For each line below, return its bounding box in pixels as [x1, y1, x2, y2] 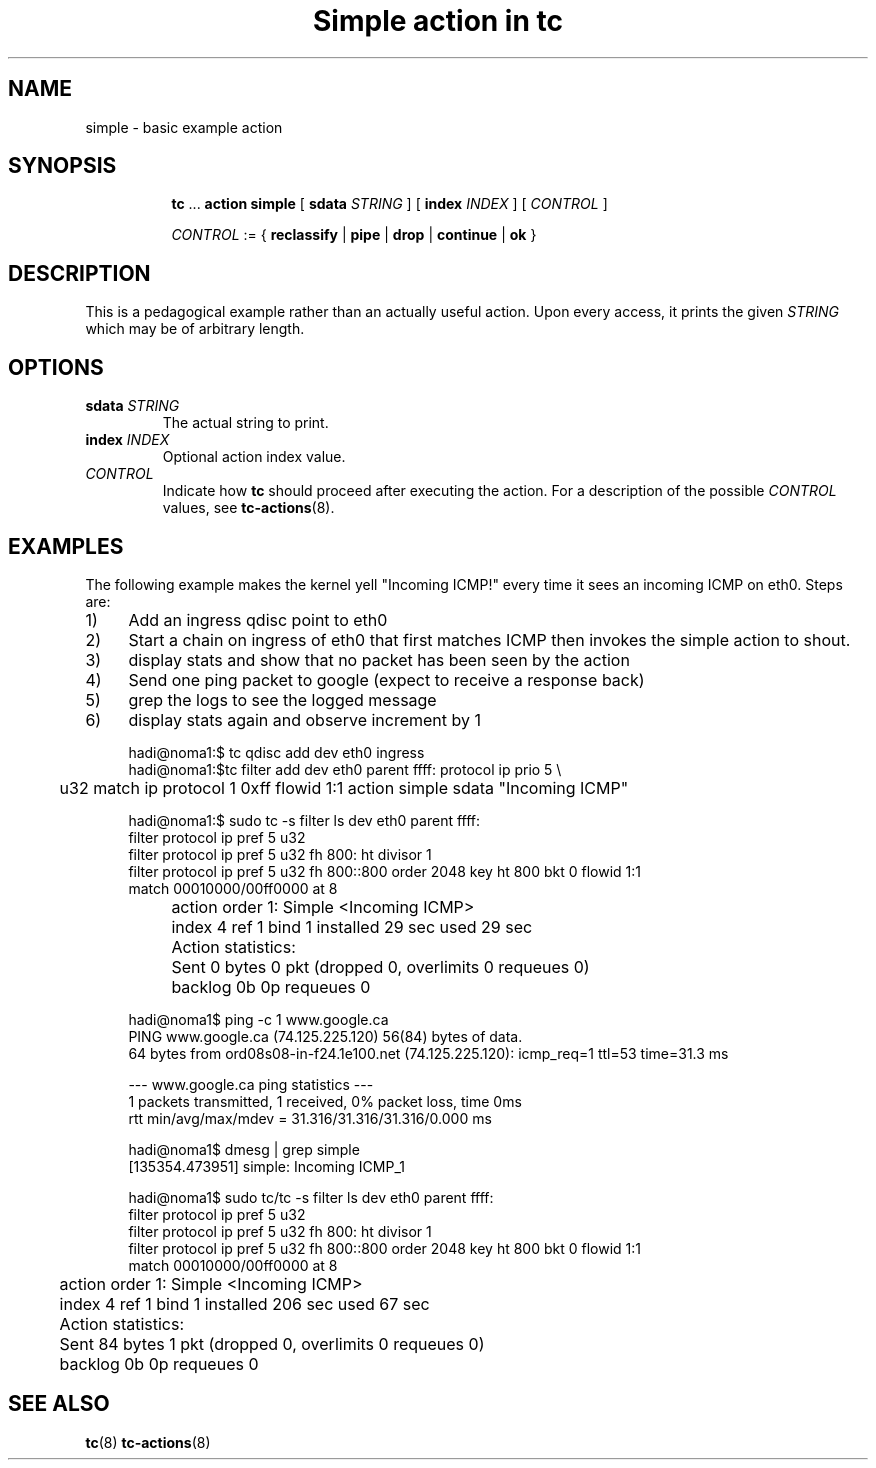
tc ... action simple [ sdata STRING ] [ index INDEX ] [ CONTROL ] [171, 195, 608, 213]
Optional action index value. [162, 448, 346, 466]
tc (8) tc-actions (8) [85, 1433, 211, 1451]
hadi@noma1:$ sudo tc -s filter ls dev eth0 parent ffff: [128, 811, 481, 829]
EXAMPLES [8, 533, 124, 559]
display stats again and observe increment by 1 [128, 709, 482, 730]
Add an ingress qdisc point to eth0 [128, 609, 388, 630]
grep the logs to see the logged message [128, 689, 437, 710]
